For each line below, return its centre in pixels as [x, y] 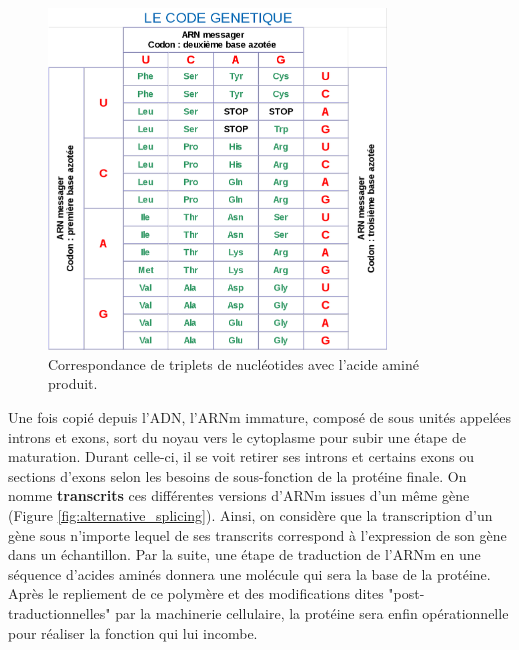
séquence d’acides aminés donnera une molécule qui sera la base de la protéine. [249, 573]
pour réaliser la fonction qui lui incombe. [133, 632]
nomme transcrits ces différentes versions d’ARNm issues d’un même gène [239, 495]
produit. [73, 383]
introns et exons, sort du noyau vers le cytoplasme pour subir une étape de [237, 436]
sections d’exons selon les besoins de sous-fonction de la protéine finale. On [237, 475]
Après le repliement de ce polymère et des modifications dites [196, 593]
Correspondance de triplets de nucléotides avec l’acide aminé [233, 363]
